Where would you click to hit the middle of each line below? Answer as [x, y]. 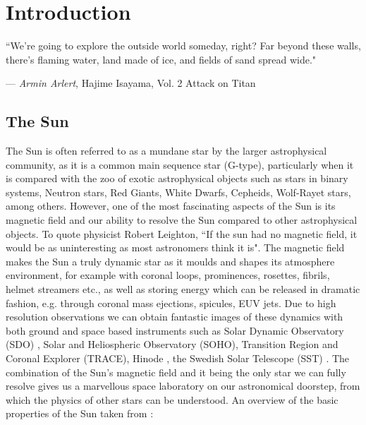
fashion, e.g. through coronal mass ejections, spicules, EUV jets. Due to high [171, 303]
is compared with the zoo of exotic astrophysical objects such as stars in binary [177, 178]
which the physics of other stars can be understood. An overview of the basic [172, 399]
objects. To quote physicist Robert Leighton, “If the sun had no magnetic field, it [182, 233]
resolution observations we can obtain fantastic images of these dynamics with [175, 317]
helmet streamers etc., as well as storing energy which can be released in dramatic [183, 289]
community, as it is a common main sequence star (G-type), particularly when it [180, 164]
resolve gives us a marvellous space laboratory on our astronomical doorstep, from [183, 386]
